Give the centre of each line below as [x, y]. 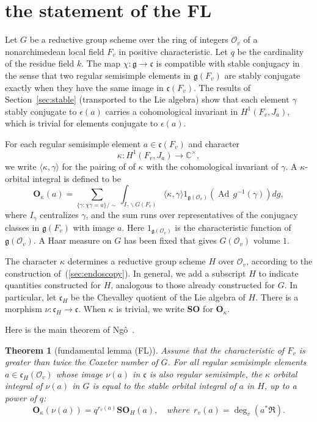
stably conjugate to [41, 111]
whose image [79, 373]
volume [267, 240]
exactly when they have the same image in [84, 87]
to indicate [279, 273]
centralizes [59, 215]
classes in [22, 227]
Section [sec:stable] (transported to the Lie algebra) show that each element [147, 99]
